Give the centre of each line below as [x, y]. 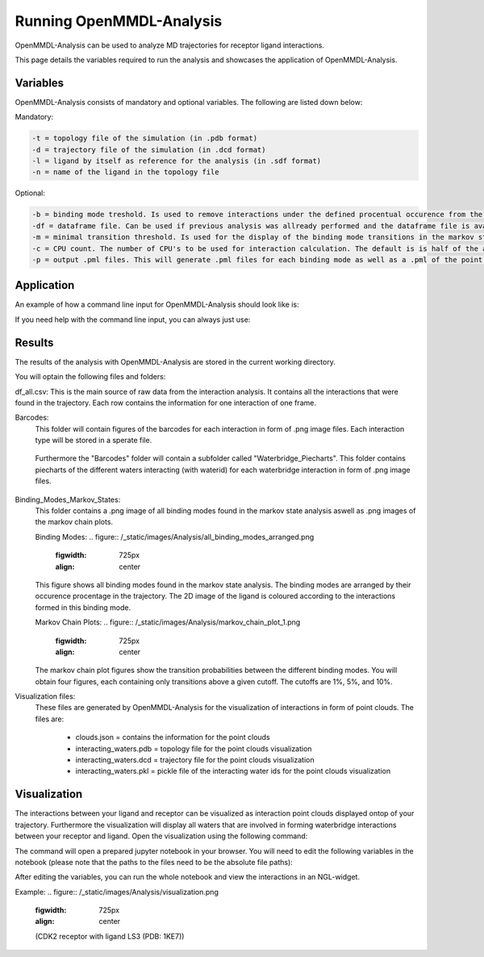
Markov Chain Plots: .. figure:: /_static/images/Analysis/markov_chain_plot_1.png [168, 622]
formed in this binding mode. [83, 607]
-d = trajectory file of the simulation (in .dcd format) [149, 150]
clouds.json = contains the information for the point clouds [173, 738]
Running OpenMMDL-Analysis [119, 21]
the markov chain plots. [74, 522]
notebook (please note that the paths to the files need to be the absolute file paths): [154, 862]
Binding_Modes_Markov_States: [68, 499]
